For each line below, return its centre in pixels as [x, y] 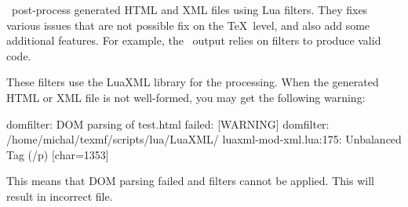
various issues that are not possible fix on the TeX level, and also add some [188, 25]
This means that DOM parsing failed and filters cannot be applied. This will [190, 181]
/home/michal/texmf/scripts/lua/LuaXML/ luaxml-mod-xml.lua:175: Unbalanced [204, 139]
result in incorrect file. [60, 196]
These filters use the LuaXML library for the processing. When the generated [193, 82]
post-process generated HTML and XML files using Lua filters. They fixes [189, 9]
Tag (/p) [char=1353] [58, 154]
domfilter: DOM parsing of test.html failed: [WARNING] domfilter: [168, 123]
